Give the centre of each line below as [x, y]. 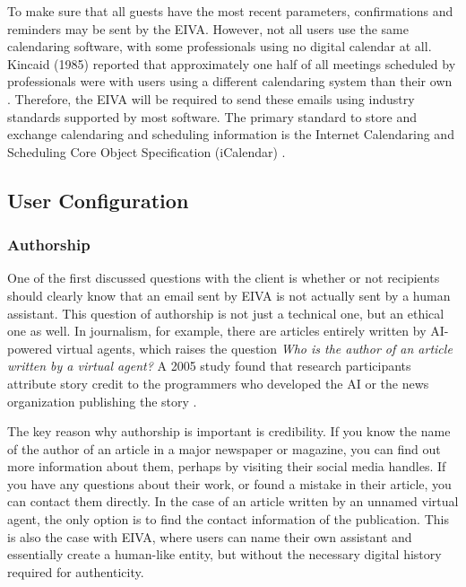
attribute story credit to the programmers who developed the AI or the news [218, 383]
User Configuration [98, 200]
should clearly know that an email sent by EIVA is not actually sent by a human [229, 295]
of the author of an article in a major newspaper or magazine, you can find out [224, 448]
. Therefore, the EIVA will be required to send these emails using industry [211, 98]
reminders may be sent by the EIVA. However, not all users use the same [208, 28]
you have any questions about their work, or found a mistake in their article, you [229, 483]
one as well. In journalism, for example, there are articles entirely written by [217, 331]
